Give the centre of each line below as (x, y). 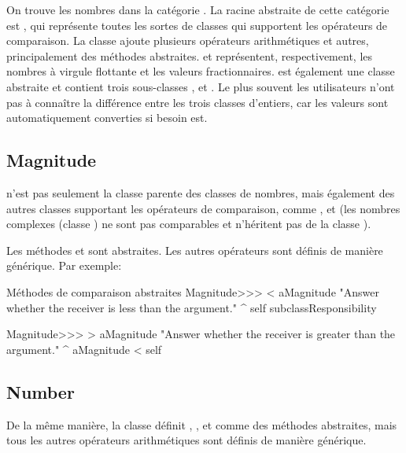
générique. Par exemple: (64, 265)
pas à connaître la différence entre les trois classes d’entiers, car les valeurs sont (197, 102)
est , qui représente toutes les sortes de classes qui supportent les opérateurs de (197, 25)
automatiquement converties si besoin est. (107, 118)
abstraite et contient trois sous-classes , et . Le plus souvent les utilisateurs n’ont (201, 86)
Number (41, 391)
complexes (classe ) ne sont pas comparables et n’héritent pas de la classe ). (189, 224)
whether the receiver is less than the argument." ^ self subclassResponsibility (192, 307)
